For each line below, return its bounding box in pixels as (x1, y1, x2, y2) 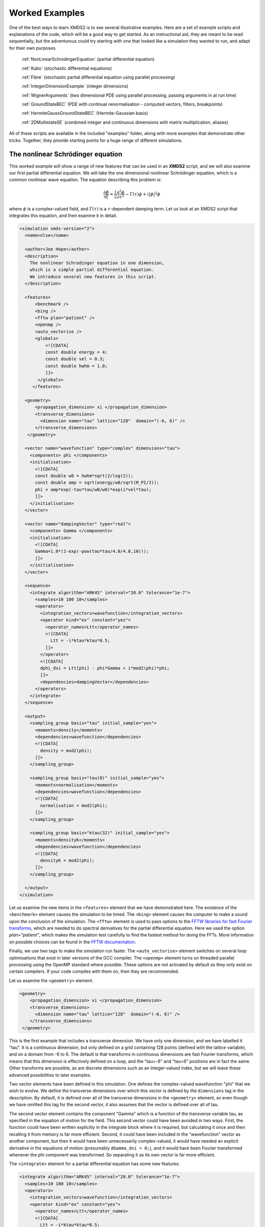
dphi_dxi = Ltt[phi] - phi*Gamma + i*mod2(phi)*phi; (40, 665, 170, 671)
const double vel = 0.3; (45, 356, 105, 362)
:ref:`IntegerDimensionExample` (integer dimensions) (21, 83, 129, 89)
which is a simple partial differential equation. (29, 267, 154, 272)
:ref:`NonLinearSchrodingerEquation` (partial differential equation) (21, 56, 155, 62)
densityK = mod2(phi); (40, 857, 95, 863)
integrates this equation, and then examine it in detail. (9, 213, 117, 218)
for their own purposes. (9, 45, 57, 51)
